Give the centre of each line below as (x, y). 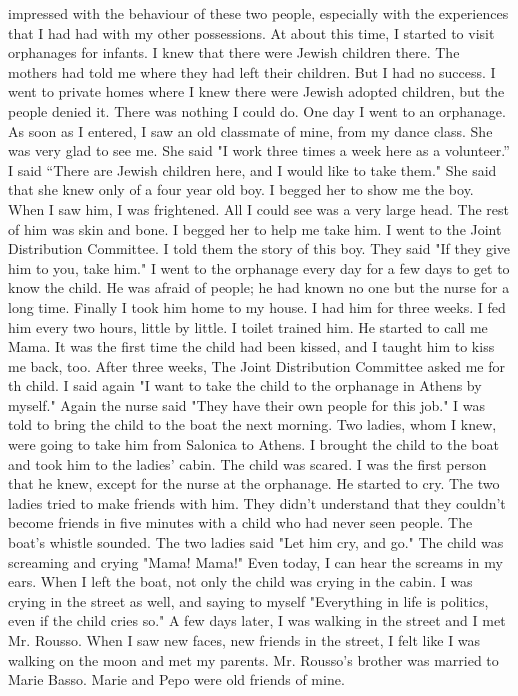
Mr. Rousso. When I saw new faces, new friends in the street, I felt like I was (244, 640)
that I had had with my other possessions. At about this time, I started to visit (251, 32)
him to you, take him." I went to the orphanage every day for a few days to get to (259, 267)
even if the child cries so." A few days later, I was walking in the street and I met (257, 620)
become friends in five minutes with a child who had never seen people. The (240, 522)
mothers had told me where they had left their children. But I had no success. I (252, 71)
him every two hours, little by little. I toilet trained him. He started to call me (248, 326)
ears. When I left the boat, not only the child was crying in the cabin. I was (240, 581)
